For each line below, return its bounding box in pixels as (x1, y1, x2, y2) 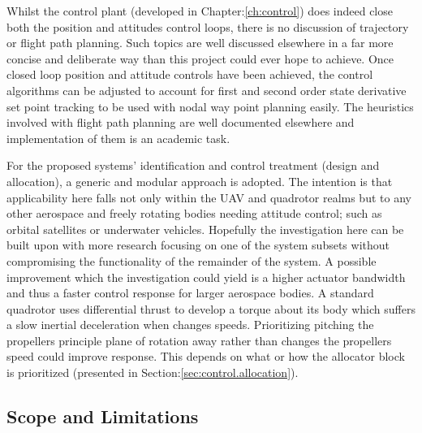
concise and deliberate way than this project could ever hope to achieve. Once (6, 50, 394, 67)
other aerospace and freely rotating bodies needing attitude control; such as (6, 205, 382, 222)
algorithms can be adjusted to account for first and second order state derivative (6, 81, 407, 98)
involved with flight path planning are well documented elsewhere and (6, 114, 355, 131)
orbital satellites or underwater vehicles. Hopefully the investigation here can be (6, 220, 404, 237)
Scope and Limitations (6, 404, 199, 429)
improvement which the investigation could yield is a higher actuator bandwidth (6, 268, 406, 285)
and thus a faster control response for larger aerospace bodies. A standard (6, 284, 374, 301)
